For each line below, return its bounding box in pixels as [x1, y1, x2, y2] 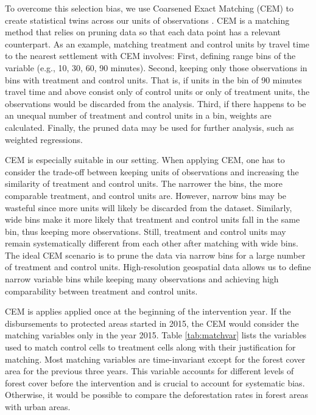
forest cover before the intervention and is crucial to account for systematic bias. [5, 376, 305, 389]
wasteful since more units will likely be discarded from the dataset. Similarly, [5, 201, 292, 214]
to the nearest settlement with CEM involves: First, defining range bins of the [5, 49, 296, 62]
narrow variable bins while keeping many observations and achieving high [5, 273, 279, 285]
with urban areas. [5, 400, 71, 413]
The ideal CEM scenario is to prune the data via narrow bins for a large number [5, 248, 306, 261]
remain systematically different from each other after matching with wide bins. [5, 237, 298, 249]
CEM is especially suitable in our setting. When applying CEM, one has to [5, 153, 285, 166]
